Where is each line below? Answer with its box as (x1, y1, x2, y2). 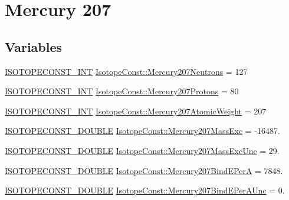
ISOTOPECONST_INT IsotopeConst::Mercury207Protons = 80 (5, 85, 239, 97)
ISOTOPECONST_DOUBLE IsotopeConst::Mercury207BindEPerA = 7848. (5, 164, 283, 176)
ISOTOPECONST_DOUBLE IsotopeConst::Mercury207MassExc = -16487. (5, 124, 280, 137)
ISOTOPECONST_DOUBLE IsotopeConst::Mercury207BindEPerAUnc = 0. (5, 184, 285, 196)
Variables (5, 37, 63, 55)
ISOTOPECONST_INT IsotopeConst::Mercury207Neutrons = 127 (5, 65, 248, 77)
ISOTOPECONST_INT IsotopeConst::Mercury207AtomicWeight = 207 (5, 104, 267, 117)
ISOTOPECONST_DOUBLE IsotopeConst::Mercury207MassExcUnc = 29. (5, 144, 280, 156)
